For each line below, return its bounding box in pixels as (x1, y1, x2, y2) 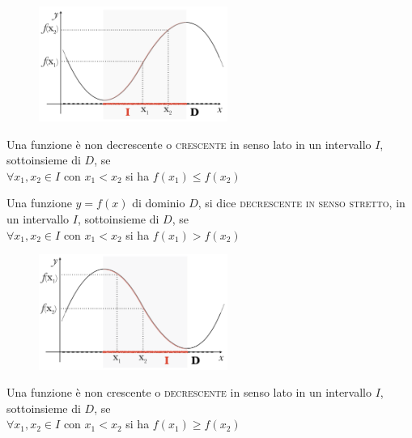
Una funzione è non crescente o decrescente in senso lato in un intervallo (6, 384, 372, 401)
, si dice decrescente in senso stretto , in (198, 194, 406, 211)
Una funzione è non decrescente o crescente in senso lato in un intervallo (6, 135, 372, 152)
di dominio (132, 194, 185, 211)
